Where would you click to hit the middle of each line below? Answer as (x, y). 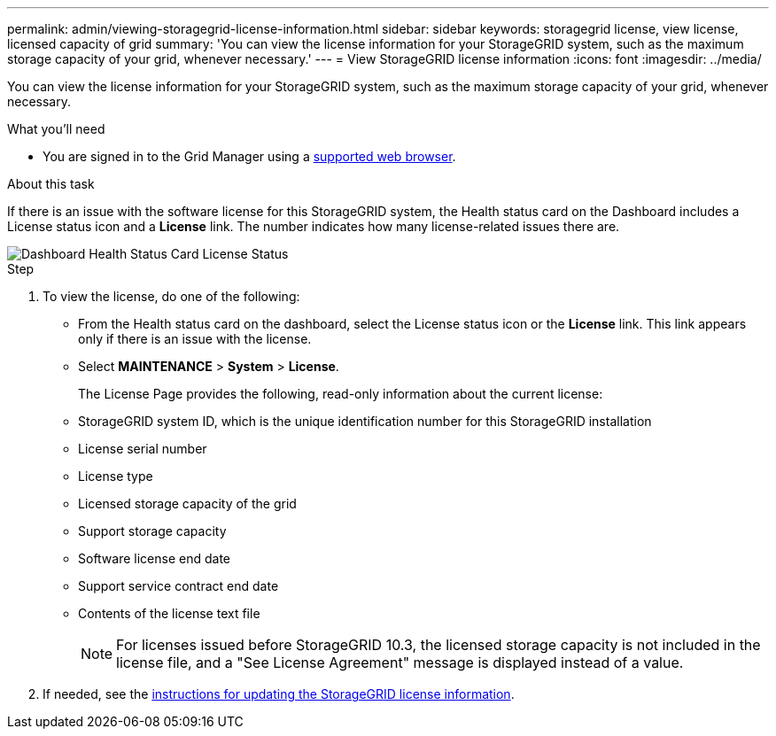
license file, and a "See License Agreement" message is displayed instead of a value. (400, 662)
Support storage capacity (152, 531)
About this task (51, 184)
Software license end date (155, 558)
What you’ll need (56, 129)
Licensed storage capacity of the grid (187, 504)
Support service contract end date (178, 586)
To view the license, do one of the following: (171, 296)
